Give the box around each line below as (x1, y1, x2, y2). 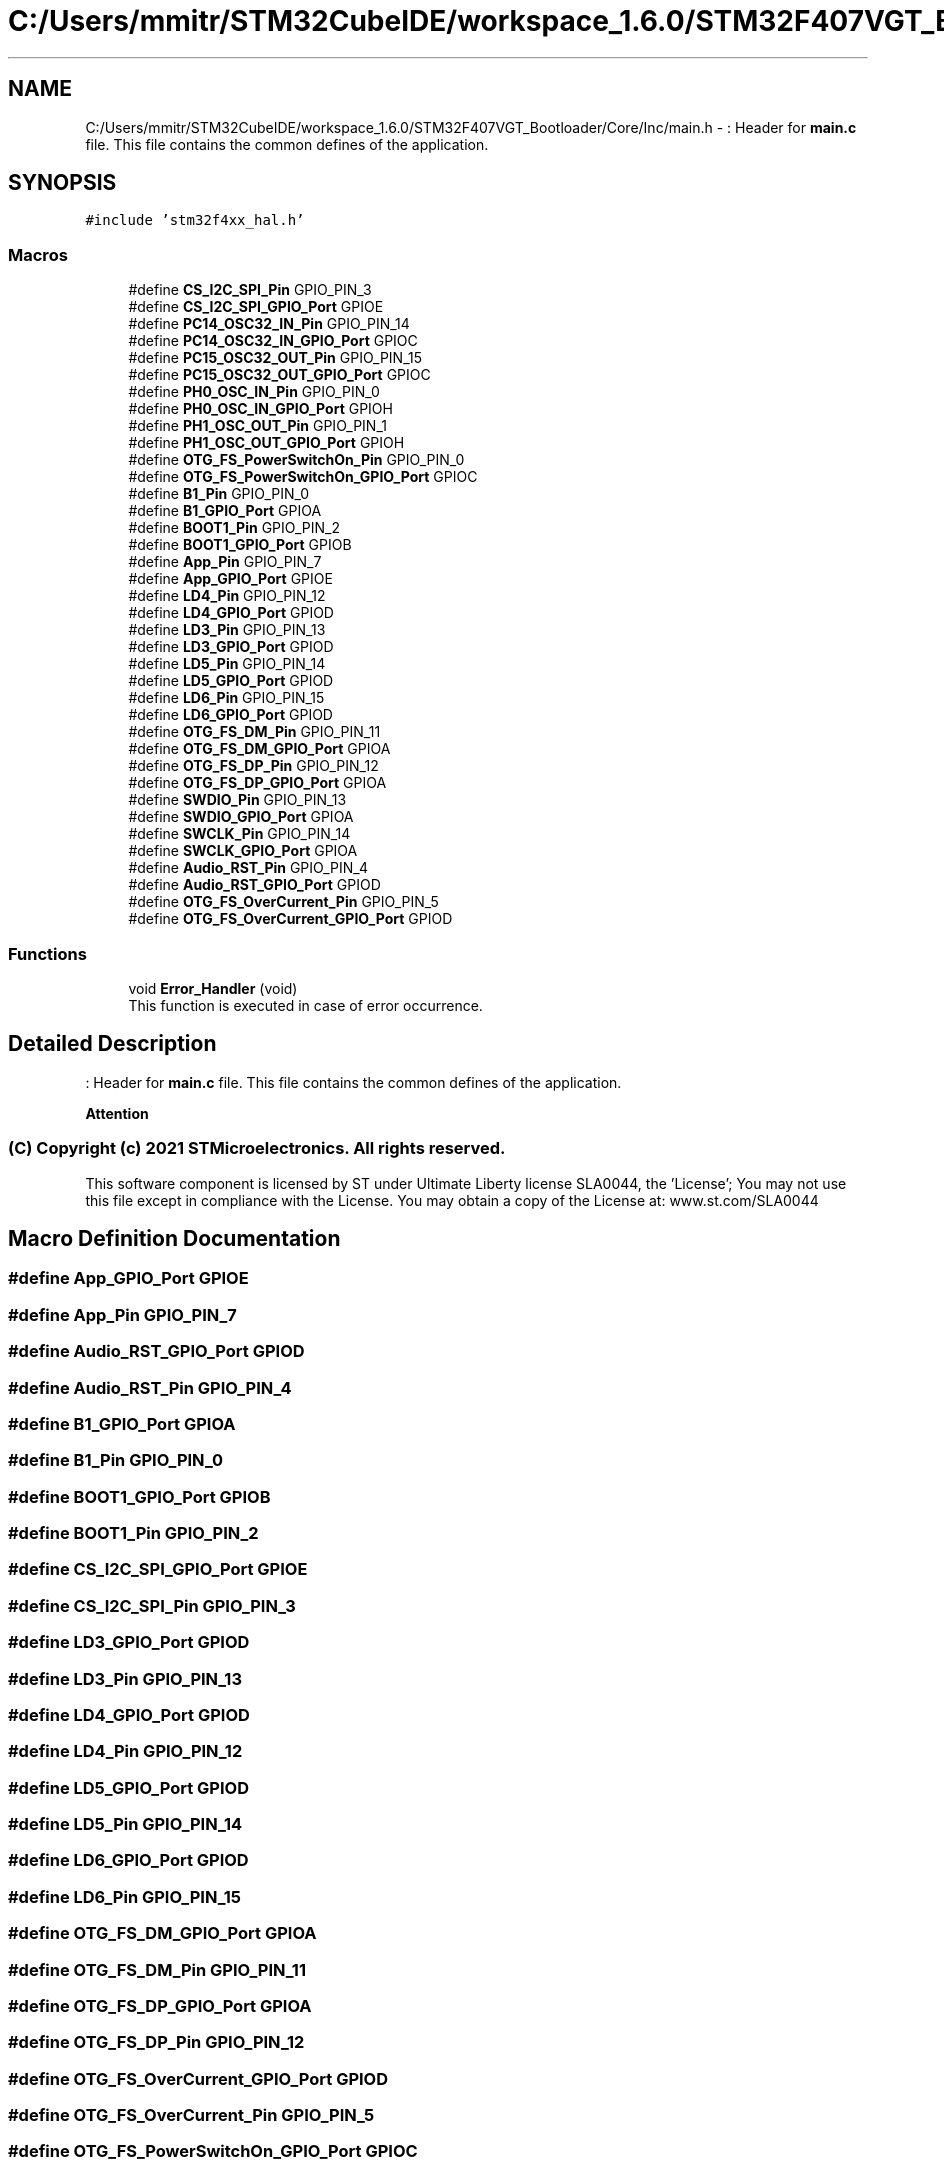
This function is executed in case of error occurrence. (128, 996, 483, 1014)
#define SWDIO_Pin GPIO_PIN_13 (128, 791, 347, 809)
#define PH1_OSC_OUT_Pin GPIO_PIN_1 (128, 417, 387, 435)
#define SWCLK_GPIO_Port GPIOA (128, 842, 358, 860)
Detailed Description (8, 1031, 217, 1057)
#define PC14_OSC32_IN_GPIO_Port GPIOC (128, 332, 418, 350)
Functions (8, 943, 87, 964)
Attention (85, 1104, 149, 1122)
